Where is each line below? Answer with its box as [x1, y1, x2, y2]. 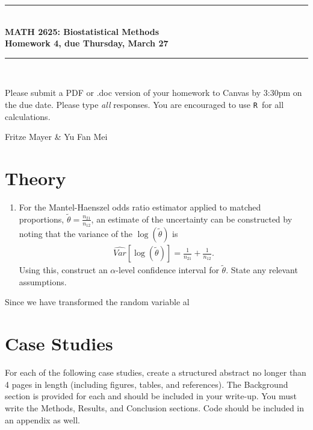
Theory [5, 166, 66, 190]
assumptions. [19, 275, 67, 288]
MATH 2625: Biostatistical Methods [5, 25, 159, 37]
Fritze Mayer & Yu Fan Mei [5, 130, 108, 143]
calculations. [5, 110, 51, 122]
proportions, [19, 212, 64, 225]
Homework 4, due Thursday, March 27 [5, 37, 169, 49]
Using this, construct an [19, 264, 108, 276]
